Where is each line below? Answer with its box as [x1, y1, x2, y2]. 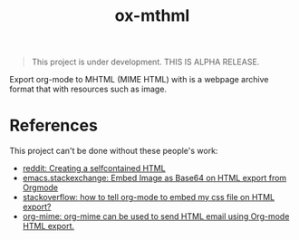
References [9, 115, 98, 136]
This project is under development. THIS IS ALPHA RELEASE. [31, 56, 260, 68]
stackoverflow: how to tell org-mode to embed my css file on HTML [22, 192, 275, 203]
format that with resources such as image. [9, 83, 168, 95]
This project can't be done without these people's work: [9, 146, 218, 157]
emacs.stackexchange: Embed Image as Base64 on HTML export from [22, 173, 287, 184]
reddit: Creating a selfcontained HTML [22, 163, 166, 174]
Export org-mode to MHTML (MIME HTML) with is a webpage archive [9, 74, 269, 85]
